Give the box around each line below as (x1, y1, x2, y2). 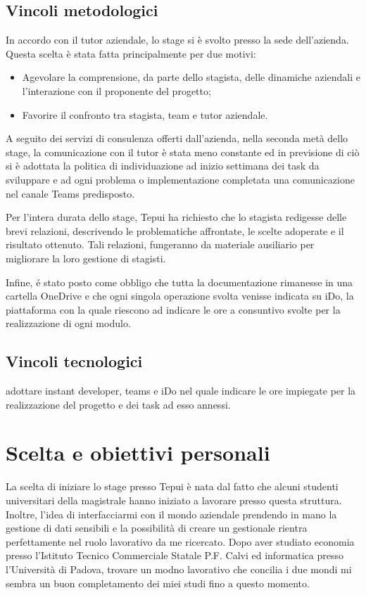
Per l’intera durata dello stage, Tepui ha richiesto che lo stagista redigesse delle (6, 210, 347, 224)
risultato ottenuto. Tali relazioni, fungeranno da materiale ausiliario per (6, 237, 315, 252)
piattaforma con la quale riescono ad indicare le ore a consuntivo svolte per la (6, 302, 341, 316)
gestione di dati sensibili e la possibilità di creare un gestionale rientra (6, 520, 308, 535)
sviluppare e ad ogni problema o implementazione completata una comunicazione (6, 172, 355, 186)
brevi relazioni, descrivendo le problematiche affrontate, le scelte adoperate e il (6, 223, 344, 238)
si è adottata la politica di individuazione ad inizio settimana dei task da (6, 158, 320, 173)
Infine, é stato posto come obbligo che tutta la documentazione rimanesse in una (6, 274, 353, 289)
